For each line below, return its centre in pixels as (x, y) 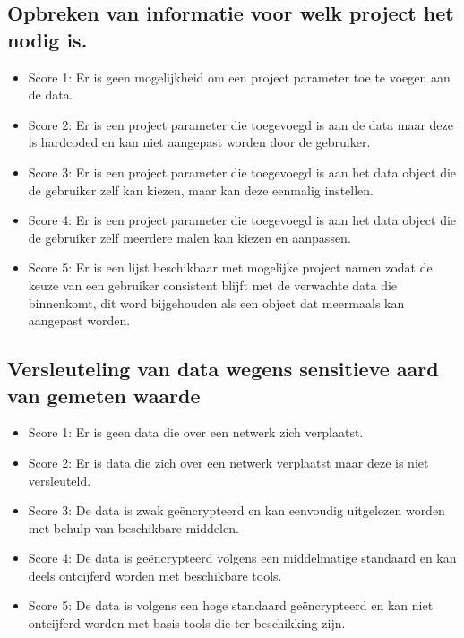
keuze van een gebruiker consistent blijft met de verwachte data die (213, 285)
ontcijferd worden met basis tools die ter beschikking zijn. (187, 623)
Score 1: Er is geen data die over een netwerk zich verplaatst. (196, 432)
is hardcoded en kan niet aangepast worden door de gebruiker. (199, 142)
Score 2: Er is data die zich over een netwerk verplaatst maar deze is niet (228, 462)
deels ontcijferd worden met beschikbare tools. (155, 575)
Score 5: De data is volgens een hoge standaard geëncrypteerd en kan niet (231, 605)
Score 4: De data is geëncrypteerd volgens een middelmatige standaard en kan (242, 558)
